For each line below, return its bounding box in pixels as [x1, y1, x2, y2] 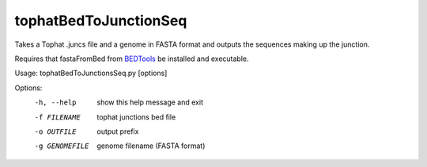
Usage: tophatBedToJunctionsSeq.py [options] [14, 68, 168, 78]
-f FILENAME [34, 112, 81, 122]
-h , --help [34, 98, 77, 107]
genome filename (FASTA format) [96, 141, 206, 150]
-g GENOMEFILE [34, 142, 89, 150]
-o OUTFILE [34, 127, 77, 136]
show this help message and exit [96, 97, 203, 107]
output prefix [96, 127, 139, 136]
